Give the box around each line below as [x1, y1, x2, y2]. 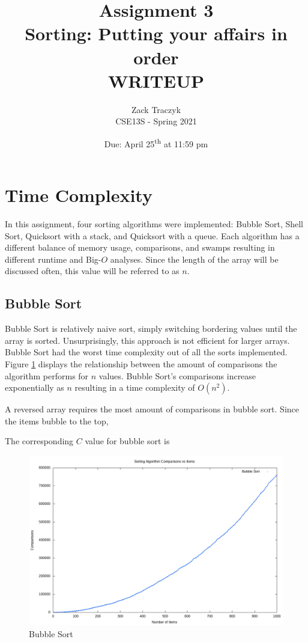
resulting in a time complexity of [74, 381, 195, 394]
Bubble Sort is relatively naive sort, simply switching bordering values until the [5, 322, 297, 335]
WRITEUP [107, 68, 205, 93]
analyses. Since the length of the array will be [110, 252, 279, 265]
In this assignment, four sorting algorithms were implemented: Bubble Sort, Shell [5, 218, 304, 230]
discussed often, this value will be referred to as [5, 264, 180, 277]
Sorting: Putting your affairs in [25, 21, 288, 46]
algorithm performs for [5, 369, 89, 382]
